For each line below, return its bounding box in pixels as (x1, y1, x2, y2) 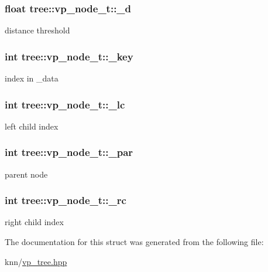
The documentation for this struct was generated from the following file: (5, 236, 264, 248)
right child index (5, 216, 64, 228)
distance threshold (5, 24, 70, 36)
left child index (5, 120, 59, 132)
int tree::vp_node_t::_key (5, 49, 133, 63)
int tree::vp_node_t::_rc (5, 193, 126, 208)
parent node (5, 168, 48, 180)
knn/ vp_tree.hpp (5, 255, 67, 267)
